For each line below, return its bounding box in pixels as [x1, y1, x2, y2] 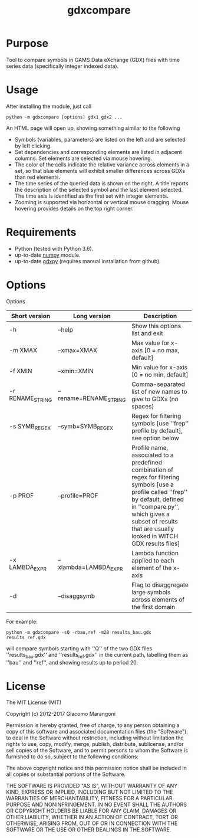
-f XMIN [9, 366, 32, 375]
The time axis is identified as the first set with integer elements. [14, 192, 169, 199]
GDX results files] [131, 539, 180, 548]
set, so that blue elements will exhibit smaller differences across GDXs [14, 167, 186, 174]
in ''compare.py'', [131, 502, 180, 510]
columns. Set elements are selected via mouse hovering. [14, 155, 153, 162]
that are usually [131, 525, 174, 533]
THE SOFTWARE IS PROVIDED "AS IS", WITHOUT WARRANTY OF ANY [6, 783, 178, 790]
